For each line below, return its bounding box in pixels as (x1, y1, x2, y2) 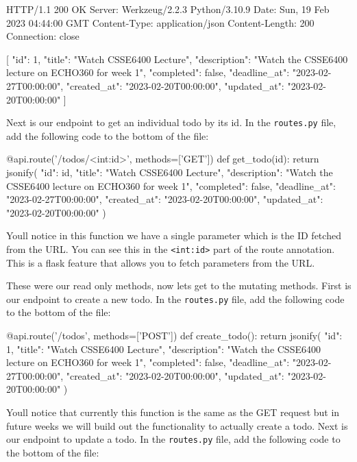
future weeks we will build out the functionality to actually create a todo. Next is (6, 418, 348, 433)
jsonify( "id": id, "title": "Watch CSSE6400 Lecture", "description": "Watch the (6, 165, 333, 179)
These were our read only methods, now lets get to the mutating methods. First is (6, 278, 352, 293)
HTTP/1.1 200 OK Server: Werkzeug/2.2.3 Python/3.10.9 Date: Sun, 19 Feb (6, 2, 330, 16)
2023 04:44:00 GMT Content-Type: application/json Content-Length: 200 (6, 15, 315, 29)
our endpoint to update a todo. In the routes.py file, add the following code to (6, 432, 341, 446)
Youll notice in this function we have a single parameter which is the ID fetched (6, 228, 341, 243)
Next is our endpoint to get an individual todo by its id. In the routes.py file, (6, 115, 336, 130)
